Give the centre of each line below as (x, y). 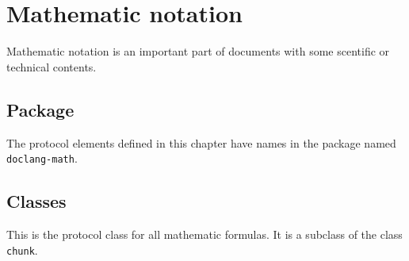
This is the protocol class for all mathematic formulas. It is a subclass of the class (204, 234)
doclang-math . (42, 158)
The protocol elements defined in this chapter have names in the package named (201, 142)
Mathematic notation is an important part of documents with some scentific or (198, 51)
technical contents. (52, 66)
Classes (36, 201)
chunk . (22, 249)
